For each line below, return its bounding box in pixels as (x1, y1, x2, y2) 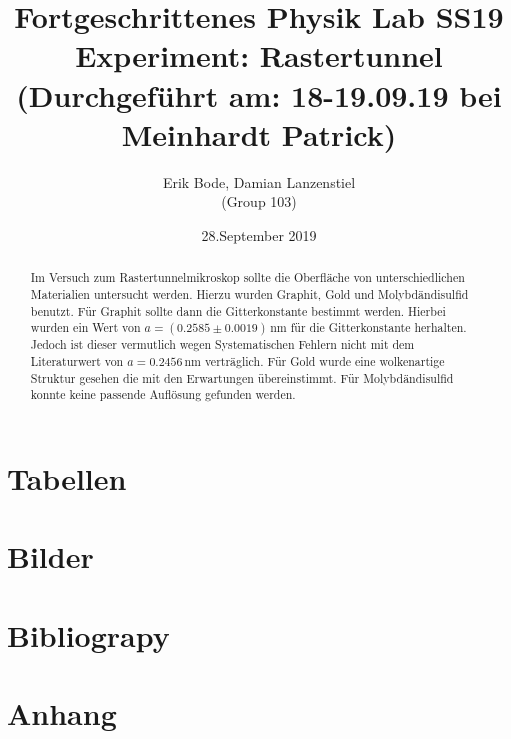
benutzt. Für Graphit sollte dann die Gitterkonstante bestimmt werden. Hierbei (30, 302, 446, 319)
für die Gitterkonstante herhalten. (290, 319, 467, 336)
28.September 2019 (201, 224, 317, 245)
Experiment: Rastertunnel (75, 35, 443, 76)
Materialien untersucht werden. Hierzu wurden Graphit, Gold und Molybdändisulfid (30, 285, 469, 302)
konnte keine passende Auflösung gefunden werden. (30, 386, 296, 403)
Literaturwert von (30, 352, 124, 369)
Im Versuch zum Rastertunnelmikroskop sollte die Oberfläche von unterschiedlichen (30, 269, 465, 286)
